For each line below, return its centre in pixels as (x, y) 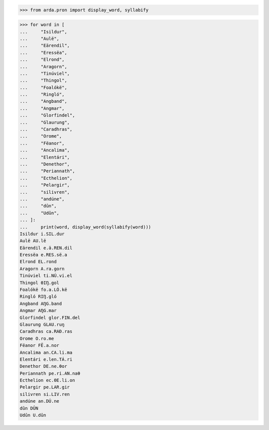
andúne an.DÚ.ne (40, 401)
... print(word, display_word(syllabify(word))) (85, 227)
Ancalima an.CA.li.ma (46, 352)
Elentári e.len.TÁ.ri (46, 359)
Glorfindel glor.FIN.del (50, 317)
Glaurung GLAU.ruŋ (42, 324)
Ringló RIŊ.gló (38, 297)
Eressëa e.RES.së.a (43, 255)
